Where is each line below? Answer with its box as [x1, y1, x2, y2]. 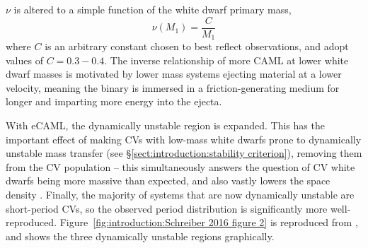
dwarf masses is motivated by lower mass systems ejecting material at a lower [6, 66, 342, 81]
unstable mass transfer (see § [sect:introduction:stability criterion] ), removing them [6, 146, 362, 160]
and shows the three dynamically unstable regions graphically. [6, 228, 275, 243]
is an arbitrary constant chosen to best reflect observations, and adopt [45, 39, 349, 54]
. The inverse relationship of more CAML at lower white [104, 52, 349, 67]
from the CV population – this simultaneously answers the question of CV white [6, 159, 355, 174]
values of [6, 52, 43, 67]
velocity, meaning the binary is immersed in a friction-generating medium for [6, 80, 340, 95]
